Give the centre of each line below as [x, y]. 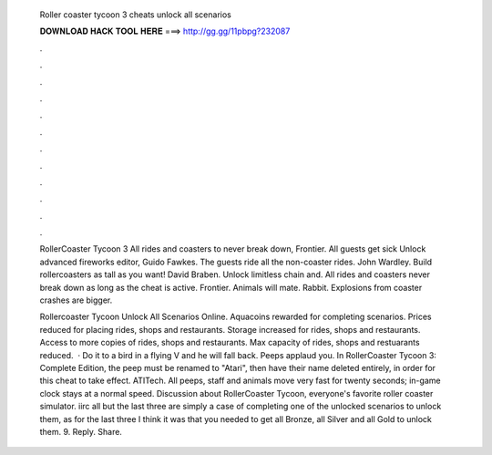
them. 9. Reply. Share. [81, 431]
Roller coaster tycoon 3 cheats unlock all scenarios [135, 15]
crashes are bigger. [76, 300]
